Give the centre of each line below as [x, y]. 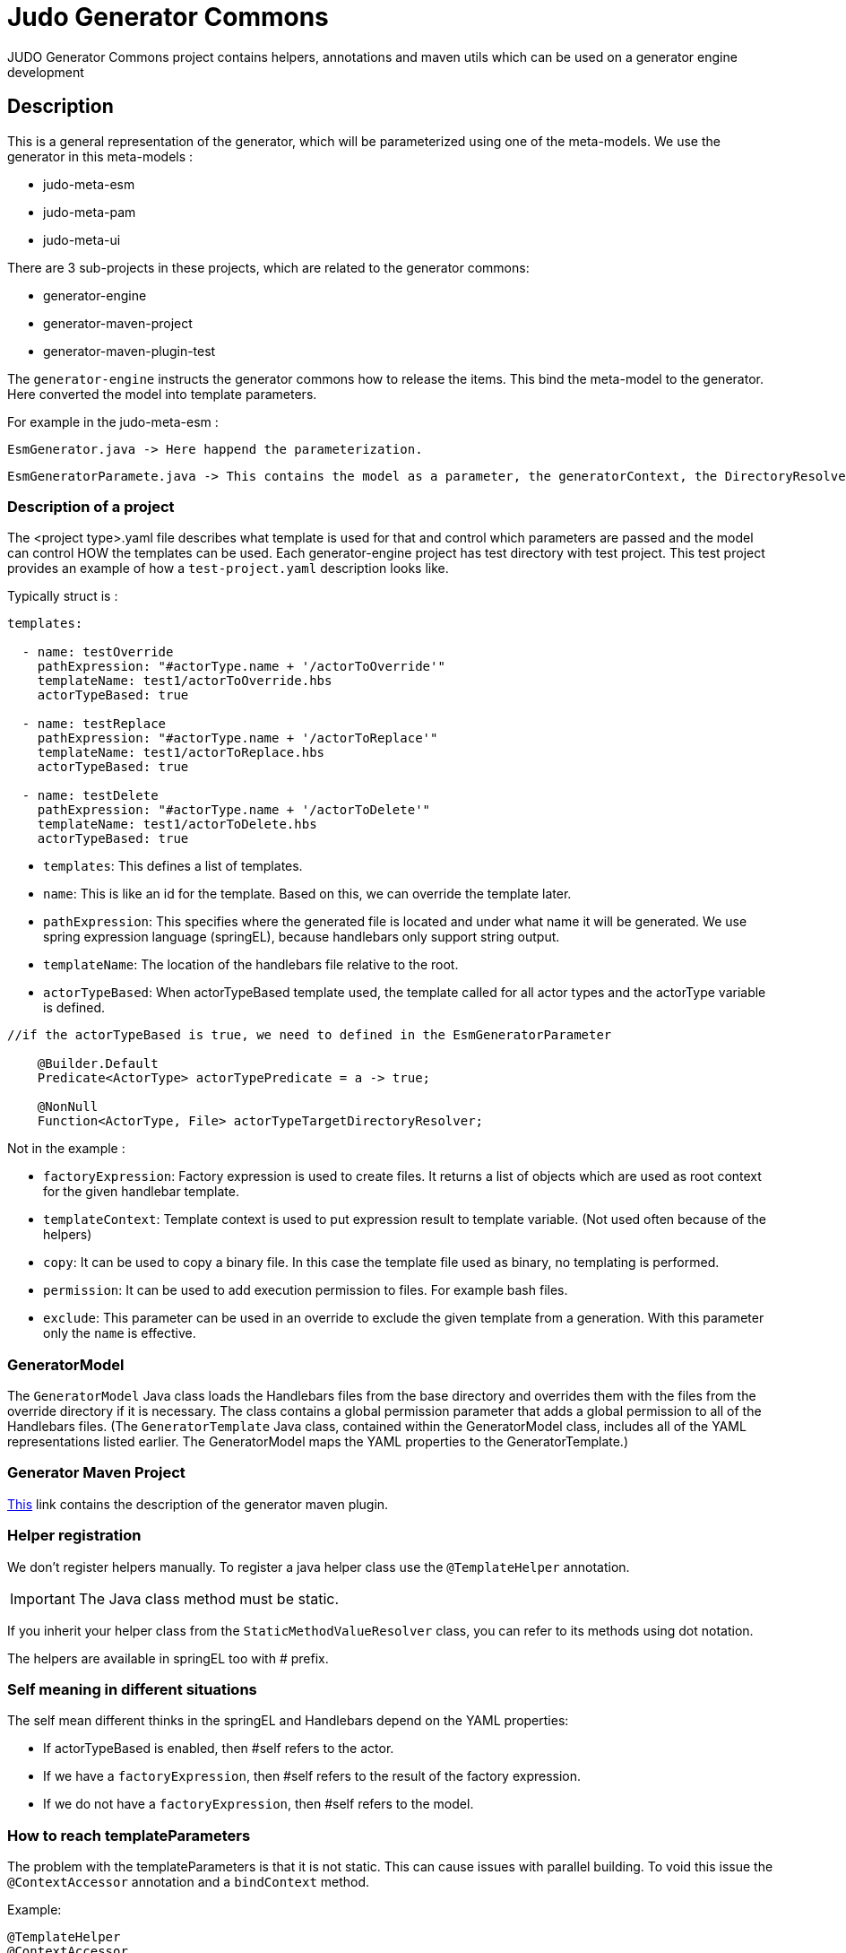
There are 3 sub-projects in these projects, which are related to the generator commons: [268, 267]
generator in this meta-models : [100, 156]
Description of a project [91, 506]
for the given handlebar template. [141, 1192]
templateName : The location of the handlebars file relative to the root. [251, 965]
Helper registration [74, 1536]
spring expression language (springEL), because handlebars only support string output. [302, 937]
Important [43, 1598]
